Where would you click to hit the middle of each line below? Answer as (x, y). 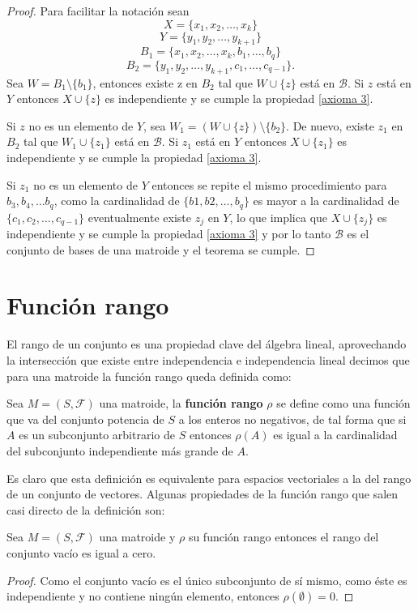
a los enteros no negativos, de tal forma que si (292, 419)
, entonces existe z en (145, 82)
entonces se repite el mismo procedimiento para (269, 184)
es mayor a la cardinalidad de (326, 201)
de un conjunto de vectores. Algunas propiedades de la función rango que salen (203, 494)
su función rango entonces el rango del (284, 537)
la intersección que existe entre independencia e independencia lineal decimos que (208, 360)
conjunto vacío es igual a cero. (81, 552)
